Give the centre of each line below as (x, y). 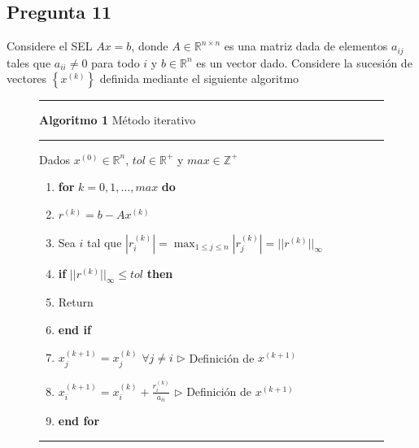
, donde (150, 46)
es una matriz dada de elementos (306, 46)
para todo (116, 62)
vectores (27, 78)
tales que (29, 62)
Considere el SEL (50, 46)
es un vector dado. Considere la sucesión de (304, 62)
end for (79, 421)
